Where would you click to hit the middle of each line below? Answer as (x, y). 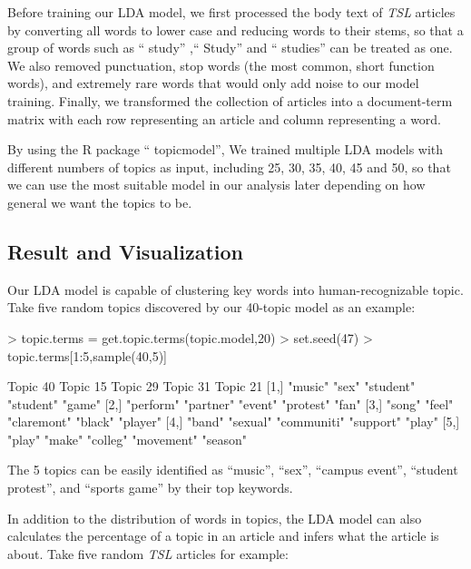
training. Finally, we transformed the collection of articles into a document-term (230, 100)
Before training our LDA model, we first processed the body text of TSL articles (231, 12)
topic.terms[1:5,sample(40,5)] (87, 355)
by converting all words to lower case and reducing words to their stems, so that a (235, 29)
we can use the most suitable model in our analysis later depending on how (216, 185)
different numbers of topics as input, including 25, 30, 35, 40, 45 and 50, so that (229, 167)
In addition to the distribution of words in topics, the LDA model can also (215, 518)
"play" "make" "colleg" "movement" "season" (128, 439)
